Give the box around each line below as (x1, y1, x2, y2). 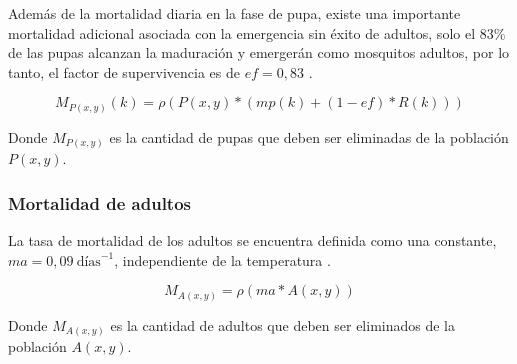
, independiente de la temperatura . (114, 249, 331, 270)
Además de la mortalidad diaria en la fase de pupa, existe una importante (8, 3, 461, 23)
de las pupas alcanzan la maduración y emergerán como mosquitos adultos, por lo (8, 42, 510, 63)
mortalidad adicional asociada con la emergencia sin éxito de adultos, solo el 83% (8, 22, 506, 43)
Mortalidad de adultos (8, 190, 191, 215)
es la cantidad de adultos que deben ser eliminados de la (110, 314, 455, 335)
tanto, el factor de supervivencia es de (8, 61, 240, 82)
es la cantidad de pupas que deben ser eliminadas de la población (109, 126, 509, 147)
